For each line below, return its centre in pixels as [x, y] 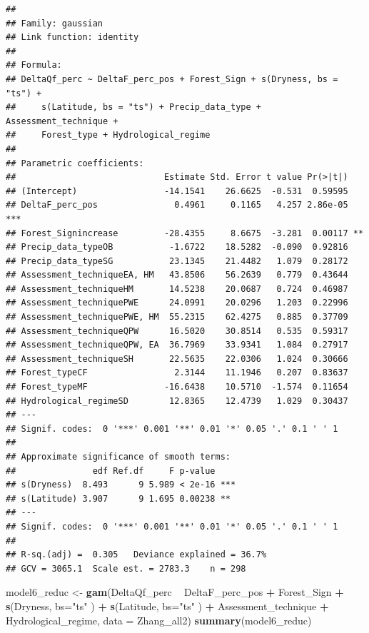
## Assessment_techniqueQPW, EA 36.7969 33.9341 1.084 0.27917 [177, 345]
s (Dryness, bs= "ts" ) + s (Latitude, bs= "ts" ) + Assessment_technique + [167, 606]
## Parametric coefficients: [75, 163]
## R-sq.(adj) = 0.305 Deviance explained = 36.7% [136, 555]
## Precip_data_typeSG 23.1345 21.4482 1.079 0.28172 [177, 261]
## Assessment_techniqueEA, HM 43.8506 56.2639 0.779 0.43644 [177, 275]
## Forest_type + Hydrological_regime [108, 135]
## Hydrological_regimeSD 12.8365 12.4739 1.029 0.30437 [177, 401]
